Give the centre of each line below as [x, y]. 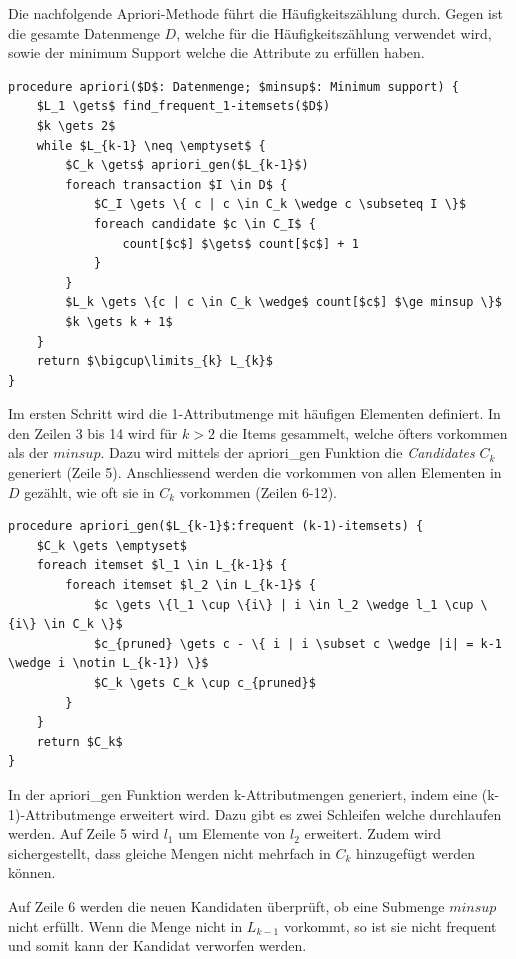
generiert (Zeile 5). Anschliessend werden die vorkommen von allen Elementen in [255, 472]
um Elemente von [232, 833]
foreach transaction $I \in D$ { [176, 184]
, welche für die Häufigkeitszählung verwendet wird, [334, 32]
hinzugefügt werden [415, 852]
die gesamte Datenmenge [84, 32]
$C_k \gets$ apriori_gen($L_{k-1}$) [187, 165]
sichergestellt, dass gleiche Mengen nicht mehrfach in [169, 852]
